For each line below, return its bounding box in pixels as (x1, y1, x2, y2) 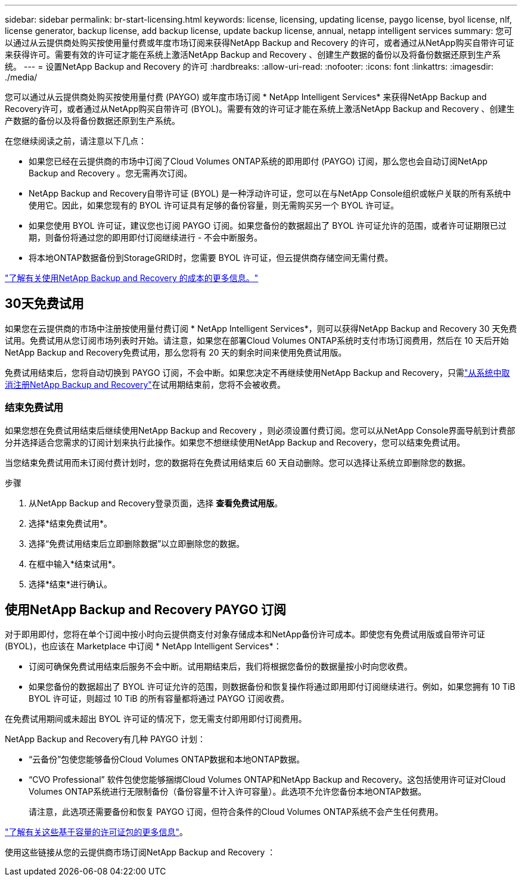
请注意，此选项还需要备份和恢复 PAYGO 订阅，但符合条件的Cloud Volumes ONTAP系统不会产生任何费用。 (29, 807, 443, 817)
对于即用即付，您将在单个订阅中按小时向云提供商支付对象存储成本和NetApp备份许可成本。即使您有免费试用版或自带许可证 (5, 629, 486, 640)
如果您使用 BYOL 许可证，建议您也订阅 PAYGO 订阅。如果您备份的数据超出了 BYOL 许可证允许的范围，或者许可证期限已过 (29, 220, 507, 231)
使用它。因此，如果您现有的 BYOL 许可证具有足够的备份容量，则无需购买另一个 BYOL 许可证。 (29, 200, 399, 210)
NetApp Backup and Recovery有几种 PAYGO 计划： (5, 734, 206, 745)
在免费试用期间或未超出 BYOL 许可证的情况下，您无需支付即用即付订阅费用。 (5, 714, 307, 724)
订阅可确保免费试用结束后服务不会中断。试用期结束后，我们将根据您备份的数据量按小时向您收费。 (29, 661, 412, 672)
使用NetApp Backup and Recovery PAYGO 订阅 (5, 602, 287, 618)
